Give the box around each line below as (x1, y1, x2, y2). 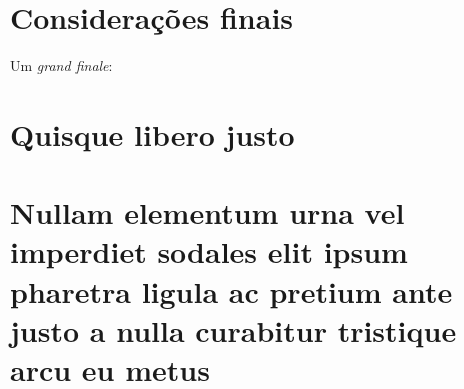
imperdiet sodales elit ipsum (10, 231, 408, 272)
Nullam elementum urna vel (10, 192, 405, 233)
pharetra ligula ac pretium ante (10, 270, 453, 311)
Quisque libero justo (10, 113, 295, 154)
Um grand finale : (10, 55, 113, 76)
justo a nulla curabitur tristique (10, 309, 457, 350)
